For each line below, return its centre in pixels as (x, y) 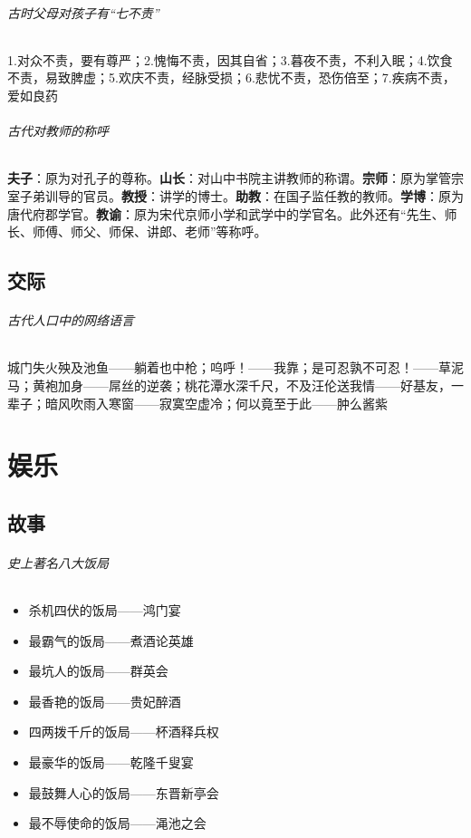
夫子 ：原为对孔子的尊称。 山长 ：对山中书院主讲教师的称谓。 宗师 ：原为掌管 (229, 178)
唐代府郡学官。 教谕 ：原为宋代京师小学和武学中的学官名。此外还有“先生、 (226, 213)
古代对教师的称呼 (58, 131)
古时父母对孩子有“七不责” (83, 12)
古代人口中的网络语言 (71, 320)
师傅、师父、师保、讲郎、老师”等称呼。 (149, 231)
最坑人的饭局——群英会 (98, 671)
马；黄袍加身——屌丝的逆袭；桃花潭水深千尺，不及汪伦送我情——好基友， (229, 385)
